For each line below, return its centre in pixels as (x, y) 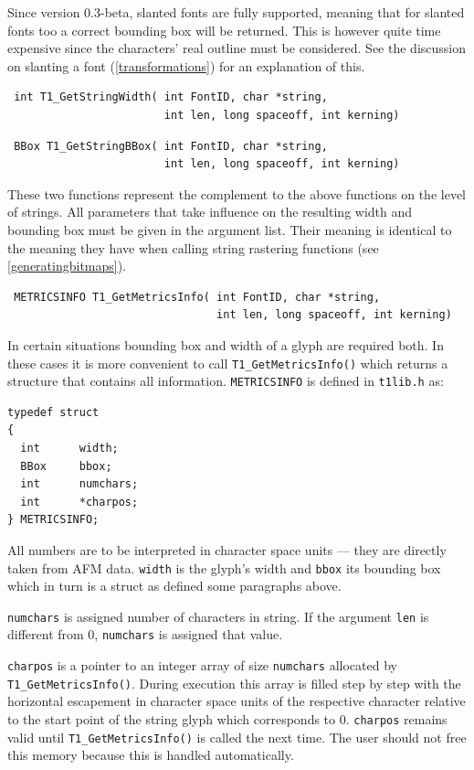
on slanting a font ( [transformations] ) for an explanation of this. (186, 65)
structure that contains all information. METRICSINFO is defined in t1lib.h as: (226, 381)
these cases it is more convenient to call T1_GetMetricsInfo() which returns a (228, 363)
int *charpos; (79, 502)
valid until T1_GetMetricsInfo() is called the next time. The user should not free (237, 737)
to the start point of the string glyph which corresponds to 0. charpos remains (227, 719)
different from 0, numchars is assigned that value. (145, 634)
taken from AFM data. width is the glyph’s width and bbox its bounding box (224, 567)
